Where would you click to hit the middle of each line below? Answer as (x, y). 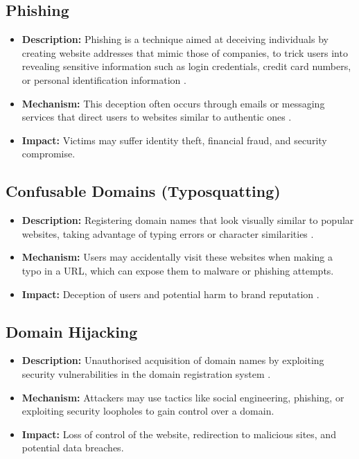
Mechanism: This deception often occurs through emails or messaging (173, 103)
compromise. (49, 154)
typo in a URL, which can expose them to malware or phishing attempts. (178, 270)
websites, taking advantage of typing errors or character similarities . (168, 233)
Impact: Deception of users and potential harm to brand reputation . (170, 294)
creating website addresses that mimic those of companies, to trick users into (185, 52)
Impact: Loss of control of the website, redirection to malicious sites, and (179, 434)
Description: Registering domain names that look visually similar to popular (188, 220)
